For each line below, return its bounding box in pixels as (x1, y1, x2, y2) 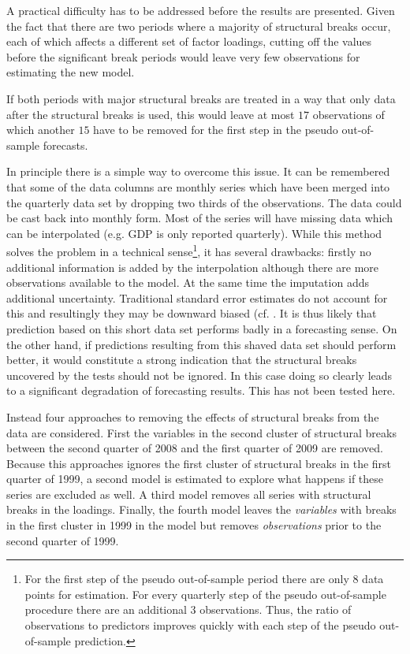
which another (6, 121, 75, 138)
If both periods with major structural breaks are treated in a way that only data (6, 90, 396, 106)
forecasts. (43, 136, 88, 153)
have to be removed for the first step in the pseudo (93, 121, 338, 138)
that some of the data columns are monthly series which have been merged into (6, 178, 390, 195)
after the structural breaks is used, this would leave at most (6, 106, 295, 122)
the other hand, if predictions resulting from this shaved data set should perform (6, 336, 397, 352)
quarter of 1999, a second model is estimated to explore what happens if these (6, 470, 384, 487)
